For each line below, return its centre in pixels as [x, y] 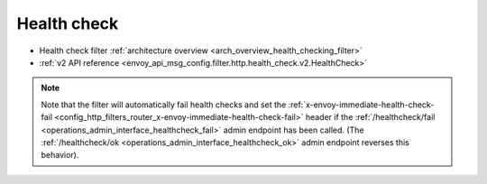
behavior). [60, 155]
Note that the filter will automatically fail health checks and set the [164, 105]
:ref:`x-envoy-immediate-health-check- [361, 105]
